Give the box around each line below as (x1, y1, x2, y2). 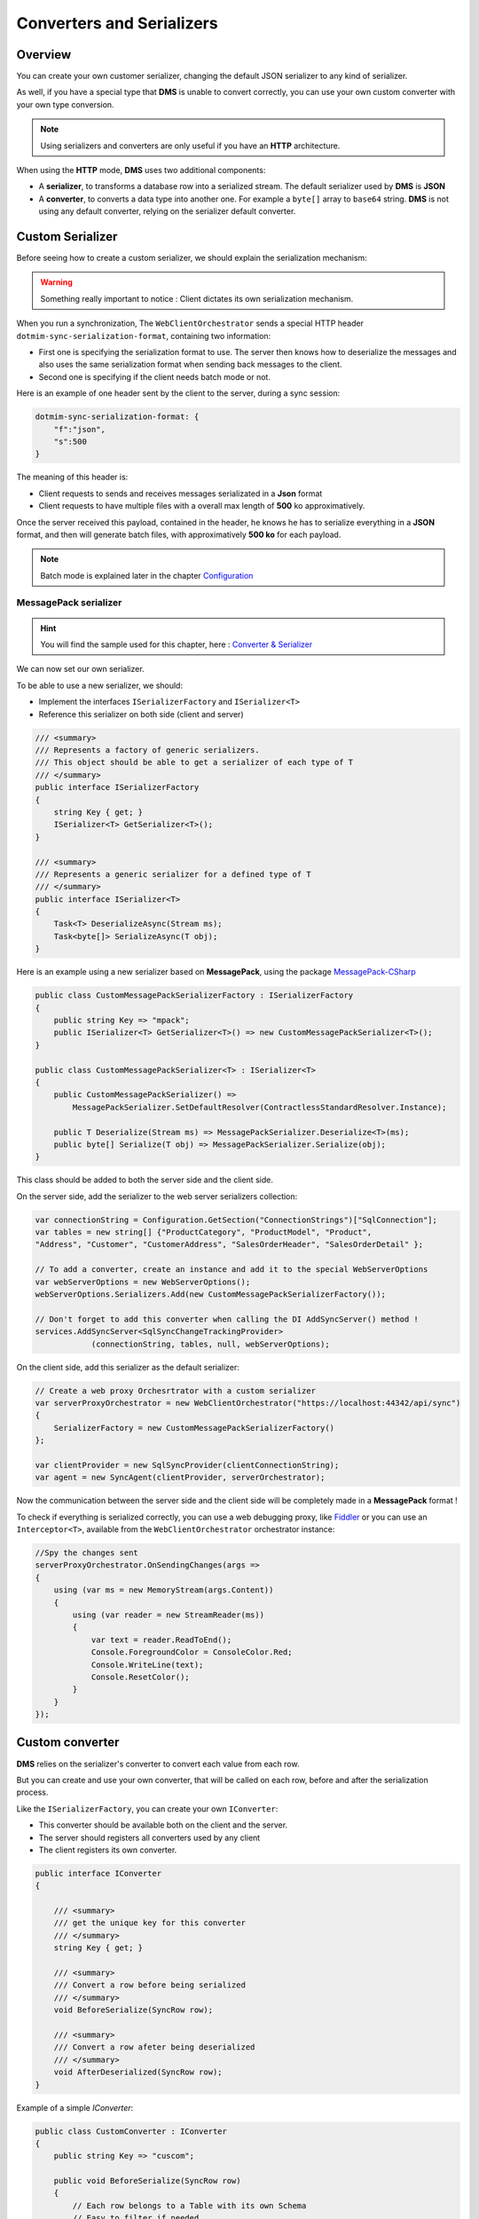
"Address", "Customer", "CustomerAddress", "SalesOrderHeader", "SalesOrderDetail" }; (35, 1239, 424, 1250)
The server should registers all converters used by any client (38, 1832, 261, 1843)
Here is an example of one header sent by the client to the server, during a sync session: (16, 388, 341, 399)
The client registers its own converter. (38, 1844, 177, 1855)
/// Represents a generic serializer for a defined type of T (35, 869, 311, 879)
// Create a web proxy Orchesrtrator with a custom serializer (35, 1386, 317, 1395)
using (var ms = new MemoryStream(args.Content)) (53, 1585, 274, 1595)
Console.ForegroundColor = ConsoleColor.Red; (90, 1647, 293, 1657)
